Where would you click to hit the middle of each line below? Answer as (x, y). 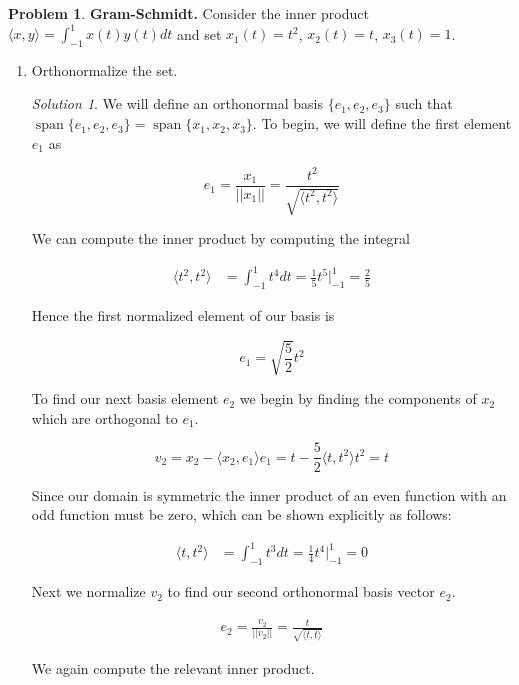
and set (199, 33)
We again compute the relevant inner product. (173, 667)
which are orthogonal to (104, 417)
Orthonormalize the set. (104, 69)
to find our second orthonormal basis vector (301, 591)
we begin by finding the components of (358, 398)
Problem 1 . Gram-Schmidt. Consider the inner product (188, 13)
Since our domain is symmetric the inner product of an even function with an (269, 494)
